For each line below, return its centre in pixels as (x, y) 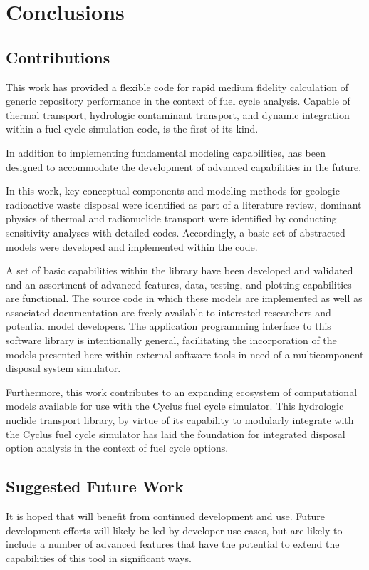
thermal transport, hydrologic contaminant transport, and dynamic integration (178, 114)
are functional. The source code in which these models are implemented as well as (184, 298)
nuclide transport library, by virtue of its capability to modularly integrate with (180, 420)
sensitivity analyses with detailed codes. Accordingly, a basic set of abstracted (176, 232)
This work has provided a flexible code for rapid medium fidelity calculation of (177, 87)
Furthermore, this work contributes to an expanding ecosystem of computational (182, 392)
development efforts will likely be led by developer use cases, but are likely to (174, 530)
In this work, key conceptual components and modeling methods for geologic (173, 191)
